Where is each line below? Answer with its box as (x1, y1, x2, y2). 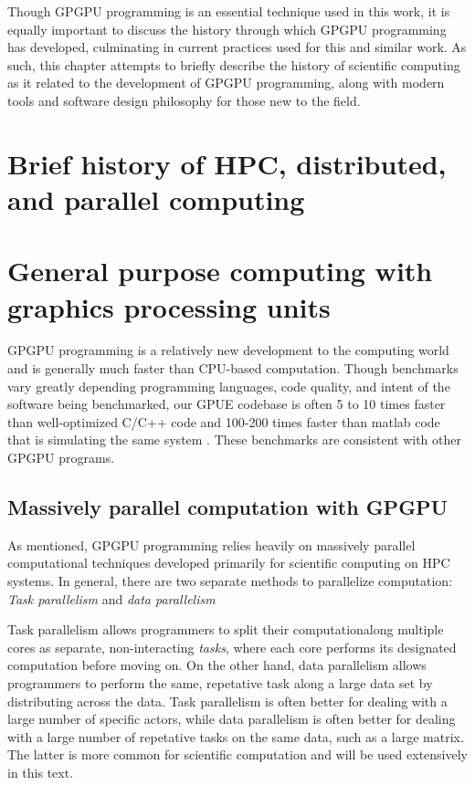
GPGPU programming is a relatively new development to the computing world (7, 340, 449, 360)
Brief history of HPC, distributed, (7, 144, 447, 182)
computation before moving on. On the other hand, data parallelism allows (7, 655, 427, 675)
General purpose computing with (7, 252, 433, 289)
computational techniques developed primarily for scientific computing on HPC (7, 553, 450, 572)
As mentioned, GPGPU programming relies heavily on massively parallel (7, 535, 416, 554)
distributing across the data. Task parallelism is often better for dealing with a (7, 691, 448, 710)
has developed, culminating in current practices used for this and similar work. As (7, 37, 467, 57)
